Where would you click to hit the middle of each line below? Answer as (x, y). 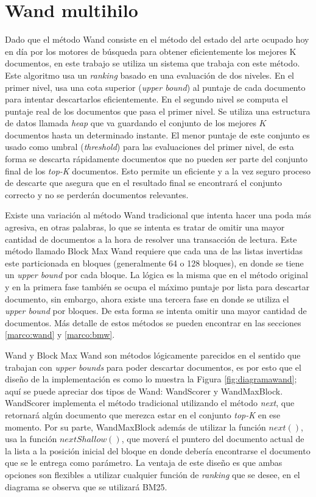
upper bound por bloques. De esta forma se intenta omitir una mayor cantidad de (156, 311)
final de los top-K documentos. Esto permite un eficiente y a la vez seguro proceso (158, 170)
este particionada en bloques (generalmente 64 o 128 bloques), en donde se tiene (154, 263)
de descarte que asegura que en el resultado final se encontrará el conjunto (144, 183)
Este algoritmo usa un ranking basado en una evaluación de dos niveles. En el (150, 75)
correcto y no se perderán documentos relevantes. (97, 194)
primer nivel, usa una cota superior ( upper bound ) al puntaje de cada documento (155, 87)
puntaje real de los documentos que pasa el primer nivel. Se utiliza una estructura (158, 111)
